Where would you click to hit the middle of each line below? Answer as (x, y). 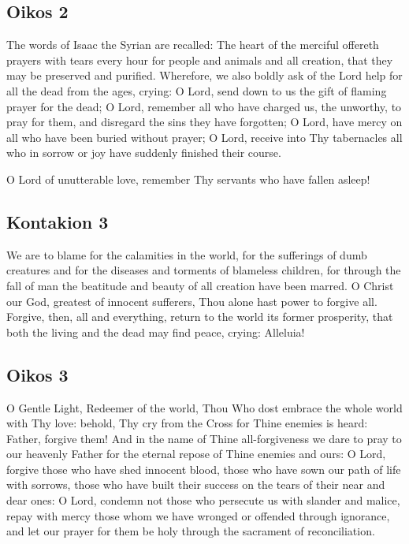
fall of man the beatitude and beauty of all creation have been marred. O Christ (200, 285)
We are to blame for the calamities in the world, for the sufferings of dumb (187, 254)
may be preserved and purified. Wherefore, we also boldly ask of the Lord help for (204, 75)
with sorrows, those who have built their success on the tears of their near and (196, 484)
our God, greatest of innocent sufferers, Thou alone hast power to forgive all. (192, 301)
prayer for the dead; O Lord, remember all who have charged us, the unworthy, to (204, 106)
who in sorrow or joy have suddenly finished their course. (144, 153)
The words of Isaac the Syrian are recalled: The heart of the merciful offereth (193, 45)
